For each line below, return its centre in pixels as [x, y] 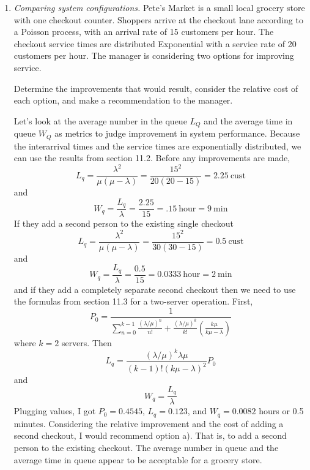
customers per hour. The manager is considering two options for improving [154, 55]
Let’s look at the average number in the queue [100, 120]
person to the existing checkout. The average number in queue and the [146, 447]
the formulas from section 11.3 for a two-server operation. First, [133, 301]
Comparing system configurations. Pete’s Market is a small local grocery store [159, 7]
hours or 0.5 [281, 411]
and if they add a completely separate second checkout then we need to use [155, 289]
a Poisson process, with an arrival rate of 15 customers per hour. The [144, 32]
